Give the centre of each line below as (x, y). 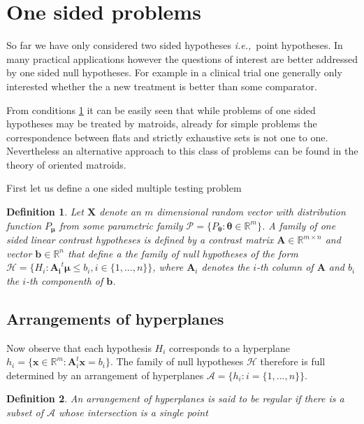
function (24, 225)
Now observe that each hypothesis (79, 347)
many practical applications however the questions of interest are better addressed (182, 58)
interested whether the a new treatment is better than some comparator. (162, 86)
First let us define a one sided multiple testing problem (124, 188)
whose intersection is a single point (133, 412)
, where (168, 267)
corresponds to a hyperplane (230, 347)
